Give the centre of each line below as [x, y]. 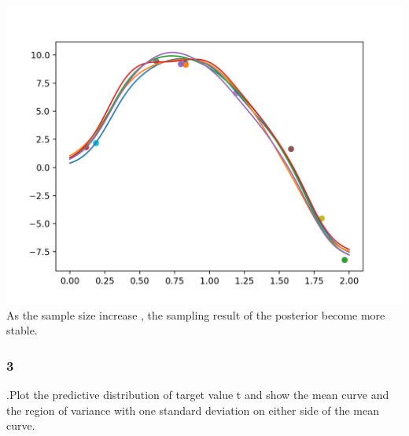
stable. [22, 330]
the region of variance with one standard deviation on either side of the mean [193, 410]
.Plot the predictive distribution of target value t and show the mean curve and [198, 394]
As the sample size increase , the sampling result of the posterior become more [196, 314]
